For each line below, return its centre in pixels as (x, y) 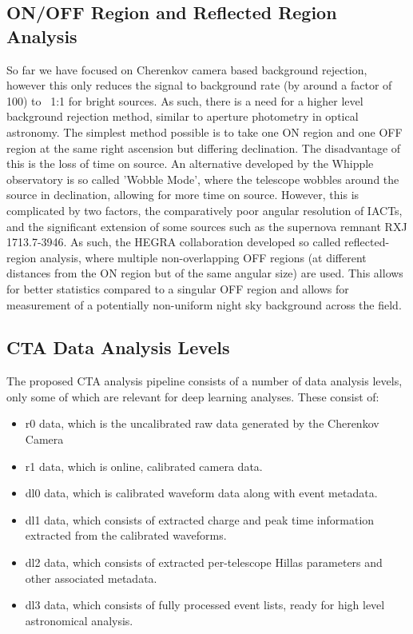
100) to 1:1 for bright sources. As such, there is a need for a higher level (185, 100)
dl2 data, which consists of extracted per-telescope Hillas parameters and (204, 562)
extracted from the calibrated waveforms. (126, 535)
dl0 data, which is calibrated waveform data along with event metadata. (201, 493)
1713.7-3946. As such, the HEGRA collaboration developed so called (174, 242)
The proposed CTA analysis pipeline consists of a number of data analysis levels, (205, 381)
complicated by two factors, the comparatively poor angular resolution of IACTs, (205, 210)
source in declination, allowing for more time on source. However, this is (183, 195)
